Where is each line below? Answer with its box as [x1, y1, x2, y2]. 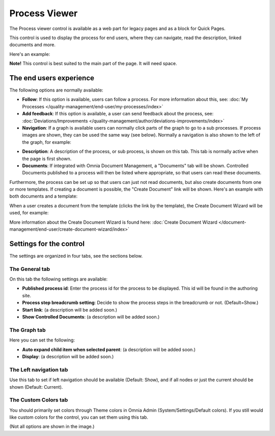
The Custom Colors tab [9, 396, 68, 403]
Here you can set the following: [9, 337, 75, 343]
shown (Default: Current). [9, 384, 63, 390]
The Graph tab [9, 326, 46, 333]
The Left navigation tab [9, 366, 68, 373]
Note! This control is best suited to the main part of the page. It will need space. [9, 60, 177, 67]
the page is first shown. [22, 155, 72, 162]
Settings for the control [9, 239, 85, 248]
